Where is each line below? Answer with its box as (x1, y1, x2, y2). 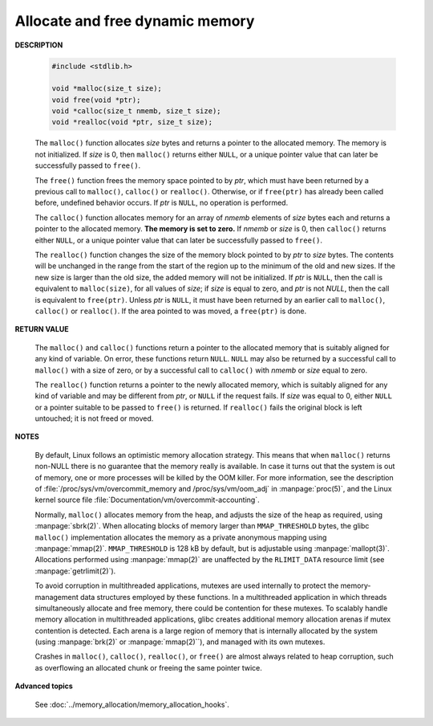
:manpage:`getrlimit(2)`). (34, 566, 116, 576)
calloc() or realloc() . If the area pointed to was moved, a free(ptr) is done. (34, 306, 307, 316)
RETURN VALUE (14, 324, 69, 334)
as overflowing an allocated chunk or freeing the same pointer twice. (34, 663, 262, 672)
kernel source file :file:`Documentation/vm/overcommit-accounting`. (34, 495, 260, 505)
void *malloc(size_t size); (51, 84, 162, 93)
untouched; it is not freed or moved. (34, 414, 154, 423)
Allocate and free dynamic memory (14, 12, 255, 30)
